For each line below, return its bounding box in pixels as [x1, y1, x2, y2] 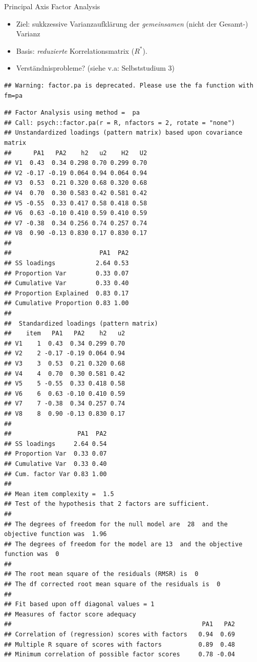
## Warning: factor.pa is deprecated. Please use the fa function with [4, 81, 253, 89]
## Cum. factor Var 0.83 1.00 [4, 470, 107, 478]
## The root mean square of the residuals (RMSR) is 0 [4, 570, 199, 578]
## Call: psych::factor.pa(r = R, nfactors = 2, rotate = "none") [4, 119, 235, 126]
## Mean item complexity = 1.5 [4, 490, 114, 498]
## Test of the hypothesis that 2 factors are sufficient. [4, 500, 209, 508]
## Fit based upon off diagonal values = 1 [4, 601, 155, 608]
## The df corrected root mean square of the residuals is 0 [4, 581, 221, 588]
